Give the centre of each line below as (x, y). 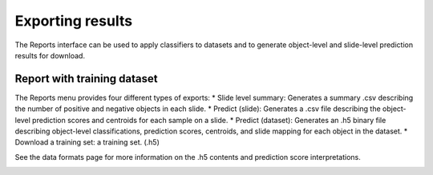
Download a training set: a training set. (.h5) (87, 142)
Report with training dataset (86, 79)
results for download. (50, 55)
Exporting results (73, 21)
